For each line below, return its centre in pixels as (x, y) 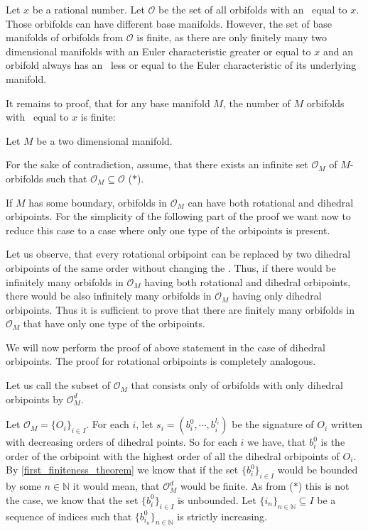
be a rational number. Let (88, 9)
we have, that (277, 442)
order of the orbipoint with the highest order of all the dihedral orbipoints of (173, 455)
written (347, 424)
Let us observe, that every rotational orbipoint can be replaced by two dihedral (178, 254)
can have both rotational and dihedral (271, 202)
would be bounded (318, 470)
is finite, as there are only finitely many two (232, 37)
